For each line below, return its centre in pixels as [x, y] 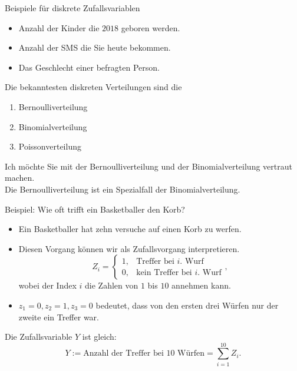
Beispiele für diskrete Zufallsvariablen [72, 8]
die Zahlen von [112, 285]
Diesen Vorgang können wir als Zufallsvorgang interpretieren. [129, 248]
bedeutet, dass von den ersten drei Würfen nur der [187, 305]
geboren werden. [151, 27]
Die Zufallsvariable [39, 337]
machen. [20, 178]
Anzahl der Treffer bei [123, 354]
